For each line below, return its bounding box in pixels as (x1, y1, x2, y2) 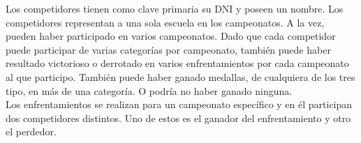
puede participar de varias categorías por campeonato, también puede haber (6, 42, 331, 57)
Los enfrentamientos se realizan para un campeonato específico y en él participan (6, 97, 353, 112)
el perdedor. (6, 124, 57, 139)
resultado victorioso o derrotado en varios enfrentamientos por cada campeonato (6, 56, 349, 70)
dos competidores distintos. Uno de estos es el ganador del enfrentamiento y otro (6, 110, 351, 125)
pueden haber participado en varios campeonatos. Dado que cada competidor (6, 29, 336, 43)
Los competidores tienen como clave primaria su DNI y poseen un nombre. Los (6, 1, 344, 15)
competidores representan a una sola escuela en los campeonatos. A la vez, (6, 15, 325, 29)
